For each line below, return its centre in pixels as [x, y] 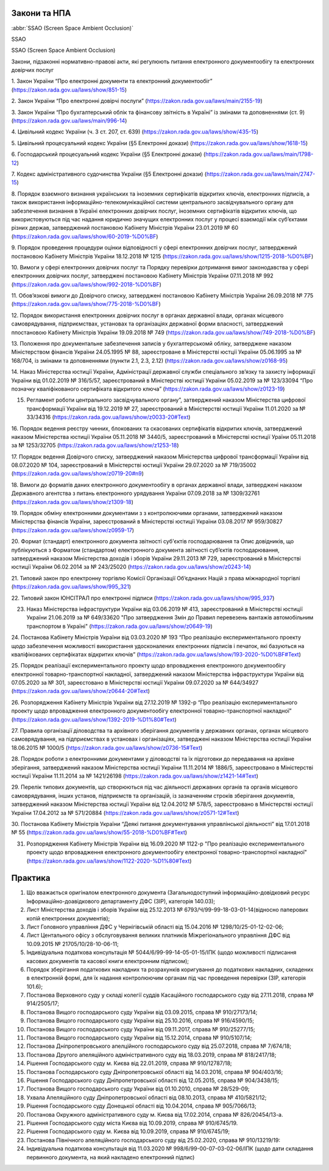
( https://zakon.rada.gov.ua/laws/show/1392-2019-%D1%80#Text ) [94, 719]
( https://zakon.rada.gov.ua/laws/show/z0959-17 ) [73, 530]
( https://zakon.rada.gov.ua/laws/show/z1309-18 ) [73, 502]
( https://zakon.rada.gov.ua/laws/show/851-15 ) [69, 90]
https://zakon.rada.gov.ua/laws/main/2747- [261, 174]
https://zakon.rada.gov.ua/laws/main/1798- [259, 154]
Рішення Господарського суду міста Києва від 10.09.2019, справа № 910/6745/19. [132, 1123]
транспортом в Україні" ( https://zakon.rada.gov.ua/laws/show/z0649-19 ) [119, 626]
